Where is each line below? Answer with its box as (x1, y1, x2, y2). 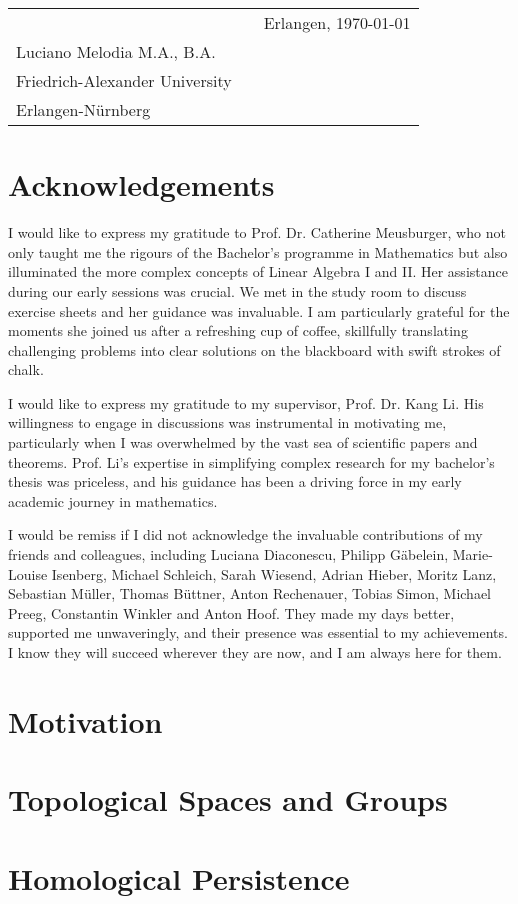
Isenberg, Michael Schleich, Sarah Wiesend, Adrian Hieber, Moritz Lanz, (51, 563, 497, 584)
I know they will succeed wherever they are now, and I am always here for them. (8, 642, 502, 662)
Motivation (8, 700, 163, 741)
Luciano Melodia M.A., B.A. (16, 40, 216, 63)
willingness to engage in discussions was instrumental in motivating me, (8, 412, 447, 433)
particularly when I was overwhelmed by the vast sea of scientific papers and (8, 432, 478, 453)
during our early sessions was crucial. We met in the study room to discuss (8, 280, 467, 301)
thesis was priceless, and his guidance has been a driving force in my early (8, 471, 462, 492)
